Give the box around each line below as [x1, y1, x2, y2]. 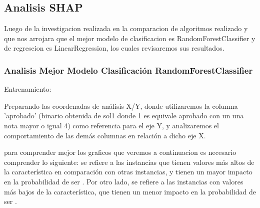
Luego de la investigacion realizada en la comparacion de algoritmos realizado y [4, 23, 248, 34]
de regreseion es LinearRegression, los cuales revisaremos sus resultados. [4, 43, 224, 53]
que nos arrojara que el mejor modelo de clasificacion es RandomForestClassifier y [4, 33, 255, 43]
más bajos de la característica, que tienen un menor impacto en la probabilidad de [4, 186, 256, 196]
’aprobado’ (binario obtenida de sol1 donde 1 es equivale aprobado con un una [4, 110, 244, 121]
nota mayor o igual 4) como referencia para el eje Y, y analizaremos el [4, 120, 219, 130]
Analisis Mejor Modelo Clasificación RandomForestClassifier [4, 64, 253, 76]
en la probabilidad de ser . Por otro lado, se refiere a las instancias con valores [4, 176, 243, 186]
